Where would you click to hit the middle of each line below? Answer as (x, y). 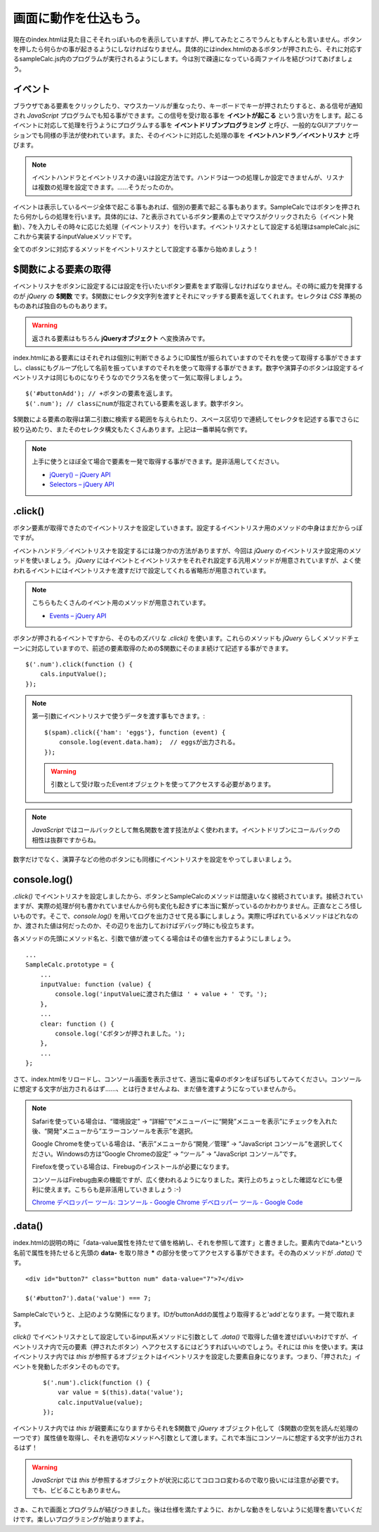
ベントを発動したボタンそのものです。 (68, 1366)
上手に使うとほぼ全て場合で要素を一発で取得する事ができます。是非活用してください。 (158, 461)
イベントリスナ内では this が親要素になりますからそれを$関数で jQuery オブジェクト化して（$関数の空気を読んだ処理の (186, 1428)
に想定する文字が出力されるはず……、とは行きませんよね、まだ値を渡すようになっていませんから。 (156, 1089)
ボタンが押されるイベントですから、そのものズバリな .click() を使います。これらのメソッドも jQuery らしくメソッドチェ (186, 638)
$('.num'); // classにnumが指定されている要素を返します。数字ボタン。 (136, 403)
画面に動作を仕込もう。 (80, 18)
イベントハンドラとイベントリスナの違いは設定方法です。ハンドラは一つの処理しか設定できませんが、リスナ (188, 177)
